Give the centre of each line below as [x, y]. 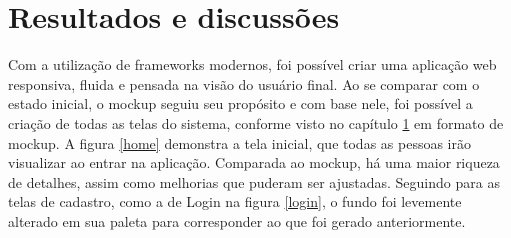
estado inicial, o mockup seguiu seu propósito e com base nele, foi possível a [240, 103]
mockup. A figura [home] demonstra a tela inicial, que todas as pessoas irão [239, 142]
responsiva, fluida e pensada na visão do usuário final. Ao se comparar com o [244, 83]
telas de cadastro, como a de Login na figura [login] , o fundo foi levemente [235, 201]
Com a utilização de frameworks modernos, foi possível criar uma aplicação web [252, 64]
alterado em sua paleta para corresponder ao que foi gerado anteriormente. [237, 220]
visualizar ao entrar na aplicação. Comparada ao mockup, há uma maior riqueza [254, 162]
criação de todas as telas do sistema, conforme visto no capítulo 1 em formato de [256, 122]
